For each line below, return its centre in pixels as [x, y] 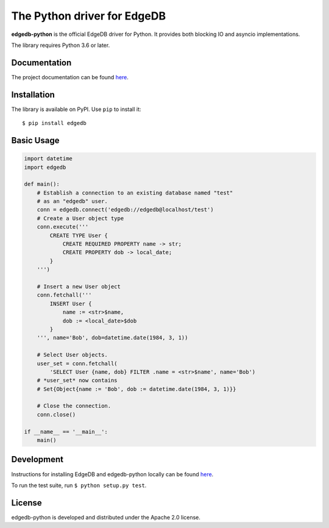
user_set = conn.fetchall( [77, 363]
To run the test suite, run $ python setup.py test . [79, 485]
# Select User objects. [72, 355]
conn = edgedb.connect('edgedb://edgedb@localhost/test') [125, 210]
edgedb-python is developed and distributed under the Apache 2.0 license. [106, 517]
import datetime [48, 159]
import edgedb [45, 167]
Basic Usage [35, 140]
